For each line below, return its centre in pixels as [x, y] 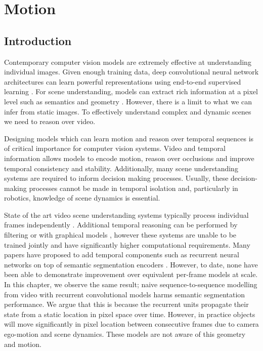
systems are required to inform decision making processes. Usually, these [116, 178]
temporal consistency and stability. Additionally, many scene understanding [121, 168]
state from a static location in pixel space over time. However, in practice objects [130, 314]
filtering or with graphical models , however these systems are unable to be [120, 235]
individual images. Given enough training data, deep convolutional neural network [131, 72]
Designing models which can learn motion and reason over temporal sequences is [129, 138]
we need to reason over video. [50, 121]
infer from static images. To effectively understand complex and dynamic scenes [128, 111]
